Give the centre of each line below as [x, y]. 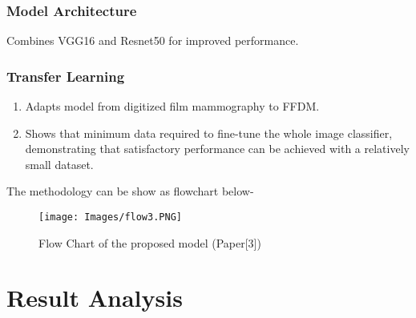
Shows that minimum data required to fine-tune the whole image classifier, [209, 133]
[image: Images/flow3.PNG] [110, 217]
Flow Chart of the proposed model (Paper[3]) [150, 242]
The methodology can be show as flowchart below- [130, 191]
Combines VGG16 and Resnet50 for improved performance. [153, 40]
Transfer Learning [66, 76]
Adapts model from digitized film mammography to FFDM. [172, 106]
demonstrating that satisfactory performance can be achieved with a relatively [217, 149]
